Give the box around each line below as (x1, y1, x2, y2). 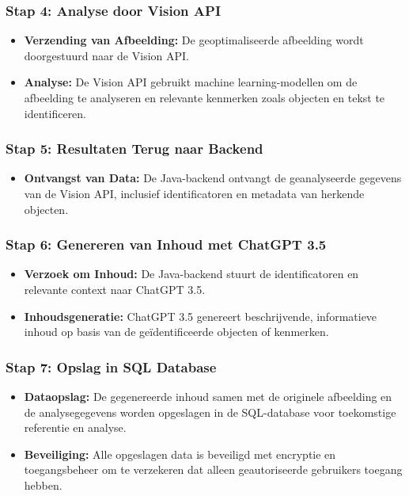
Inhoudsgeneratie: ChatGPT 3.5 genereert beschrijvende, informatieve (24, 307, 377, 324)
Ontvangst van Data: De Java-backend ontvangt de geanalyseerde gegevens (24, 170, 402, 186)
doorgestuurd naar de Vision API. (24, 47, 189, 63)
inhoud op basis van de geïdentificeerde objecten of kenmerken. (24, 323, 329, 340)
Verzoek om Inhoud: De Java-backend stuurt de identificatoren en (24, 265, 359, 282)
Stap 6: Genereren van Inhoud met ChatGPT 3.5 (6, 235, 327, 254)
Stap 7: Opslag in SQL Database (6, 357, 217, 376)
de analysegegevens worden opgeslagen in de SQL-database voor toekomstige (24, 403, 396, 420)
